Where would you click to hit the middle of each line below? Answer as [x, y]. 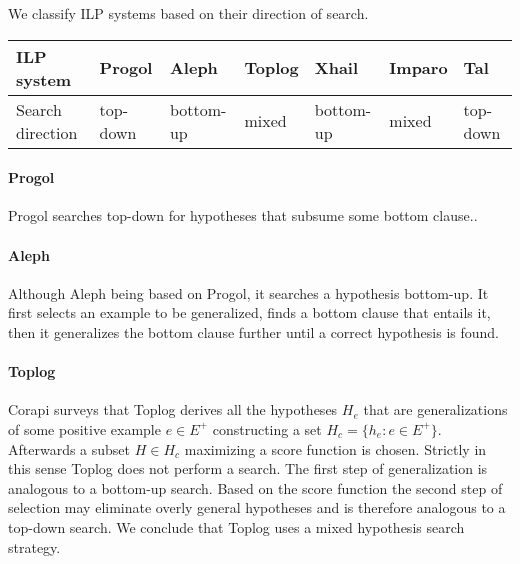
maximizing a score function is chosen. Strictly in [335, 448]
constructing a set [267, 428]
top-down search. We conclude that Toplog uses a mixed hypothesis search [236, 526]
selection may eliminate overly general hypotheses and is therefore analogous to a [257, 507]
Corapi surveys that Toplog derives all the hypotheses [173, 409]
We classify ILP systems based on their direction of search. [188, 13]
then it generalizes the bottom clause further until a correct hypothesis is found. [253, 331]
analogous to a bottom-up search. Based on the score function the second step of [255, 487]
